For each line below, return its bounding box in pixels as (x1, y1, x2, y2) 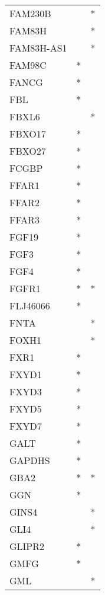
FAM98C (9, 58, 47, 72)
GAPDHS (9, 453, 50, 467)
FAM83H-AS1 (9, 41, 67, 55)
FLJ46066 (9, 299, 50, 312)
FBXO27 (9, 144, 46, 158)
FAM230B (9, 7, 51, 20)
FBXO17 (9, 127, 46, 140)
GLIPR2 (9, 539, 45, 553)
